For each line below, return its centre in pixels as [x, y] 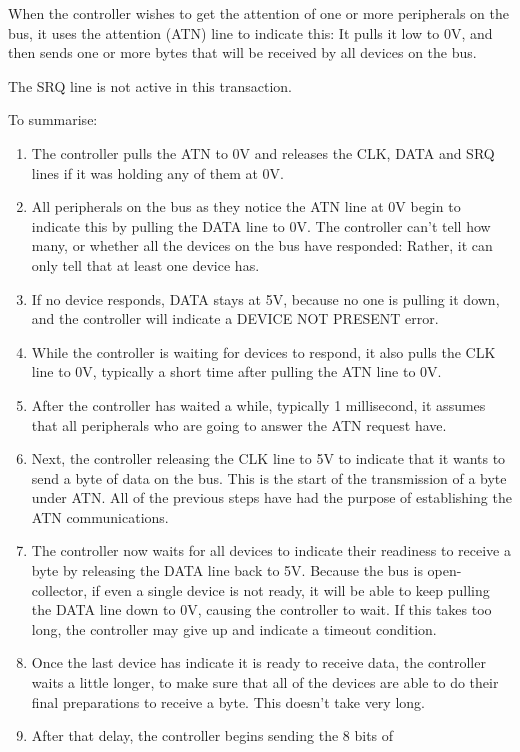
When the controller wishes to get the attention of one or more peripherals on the [258, 13]
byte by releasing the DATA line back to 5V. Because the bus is [227, 570]
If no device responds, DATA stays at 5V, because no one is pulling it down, [265, 298]
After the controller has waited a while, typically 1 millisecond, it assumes [258, 404]
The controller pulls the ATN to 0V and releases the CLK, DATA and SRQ [263, 152]
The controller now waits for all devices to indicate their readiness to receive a [271, 550]
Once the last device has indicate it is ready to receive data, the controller [258, 662]
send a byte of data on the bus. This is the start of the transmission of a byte [269, 477]
